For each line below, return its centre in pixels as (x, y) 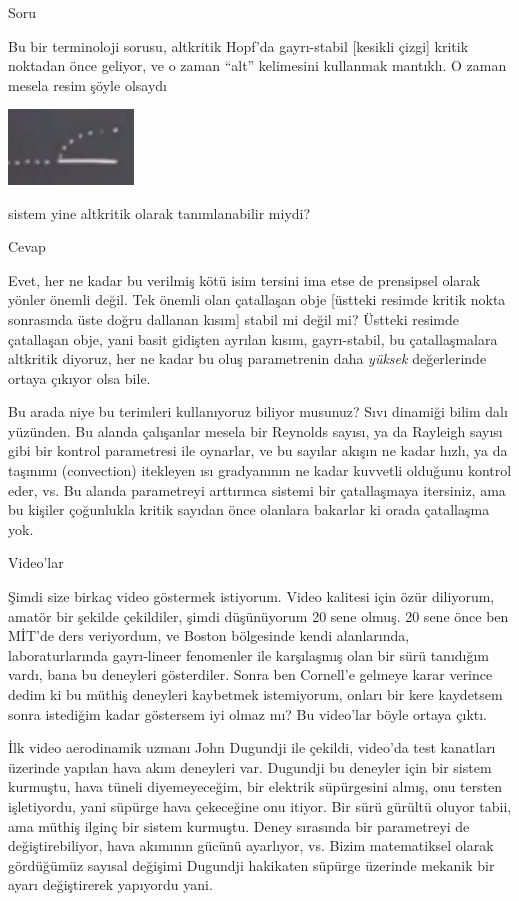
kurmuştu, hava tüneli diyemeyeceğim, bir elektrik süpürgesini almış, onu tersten (255, 786)
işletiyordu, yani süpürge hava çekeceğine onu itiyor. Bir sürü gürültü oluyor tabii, (260, 805)
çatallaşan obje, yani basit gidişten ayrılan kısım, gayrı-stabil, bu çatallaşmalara (253, 338)
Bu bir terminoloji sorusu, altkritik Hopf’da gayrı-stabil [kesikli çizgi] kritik (238, 45)
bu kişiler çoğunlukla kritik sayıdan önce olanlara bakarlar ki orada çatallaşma (249, 509)
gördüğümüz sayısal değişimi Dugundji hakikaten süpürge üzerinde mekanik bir (251, 864)
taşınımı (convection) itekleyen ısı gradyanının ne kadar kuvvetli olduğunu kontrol (260, 470)
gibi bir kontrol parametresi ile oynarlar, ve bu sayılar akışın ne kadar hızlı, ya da (258, 450)
